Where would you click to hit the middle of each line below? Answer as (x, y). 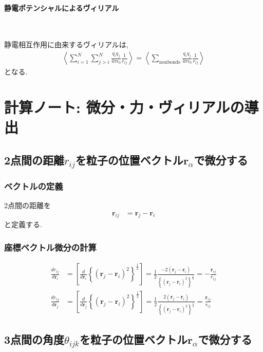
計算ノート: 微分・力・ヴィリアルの (124, 107)
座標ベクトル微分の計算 (50, 247)
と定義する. (23, 224)
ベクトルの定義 (34, 186)
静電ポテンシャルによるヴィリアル (62, 7)
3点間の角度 (34, 339)
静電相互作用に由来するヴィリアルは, (66, 44)
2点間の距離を (27, 205)
